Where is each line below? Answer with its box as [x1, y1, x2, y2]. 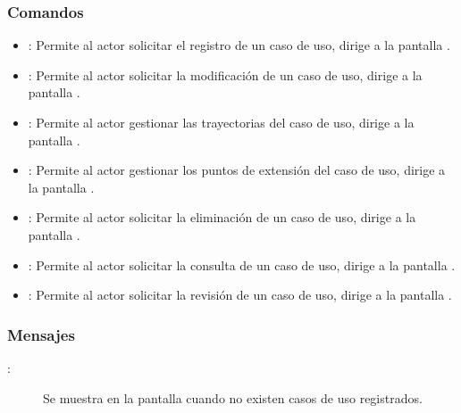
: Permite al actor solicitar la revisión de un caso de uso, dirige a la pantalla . [28, 285, 452, 304]
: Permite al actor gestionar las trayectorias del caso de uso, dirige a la [28, 113, 415, 131]
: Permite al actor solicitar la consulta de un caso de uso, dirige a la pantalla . [28, 255, 456, 274]
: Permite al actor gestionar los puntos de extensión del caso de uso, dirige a [28, 161, 446, 179]
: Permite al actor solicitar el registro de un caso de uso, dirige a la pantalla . [28, 36, 450, 54]
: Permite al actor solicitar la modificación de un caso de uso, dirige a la [28, 65, 423, 84]
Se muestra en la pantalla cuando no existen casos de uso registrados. [43, 388, 423, 407]
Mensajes [7, 323, 75, 345]
